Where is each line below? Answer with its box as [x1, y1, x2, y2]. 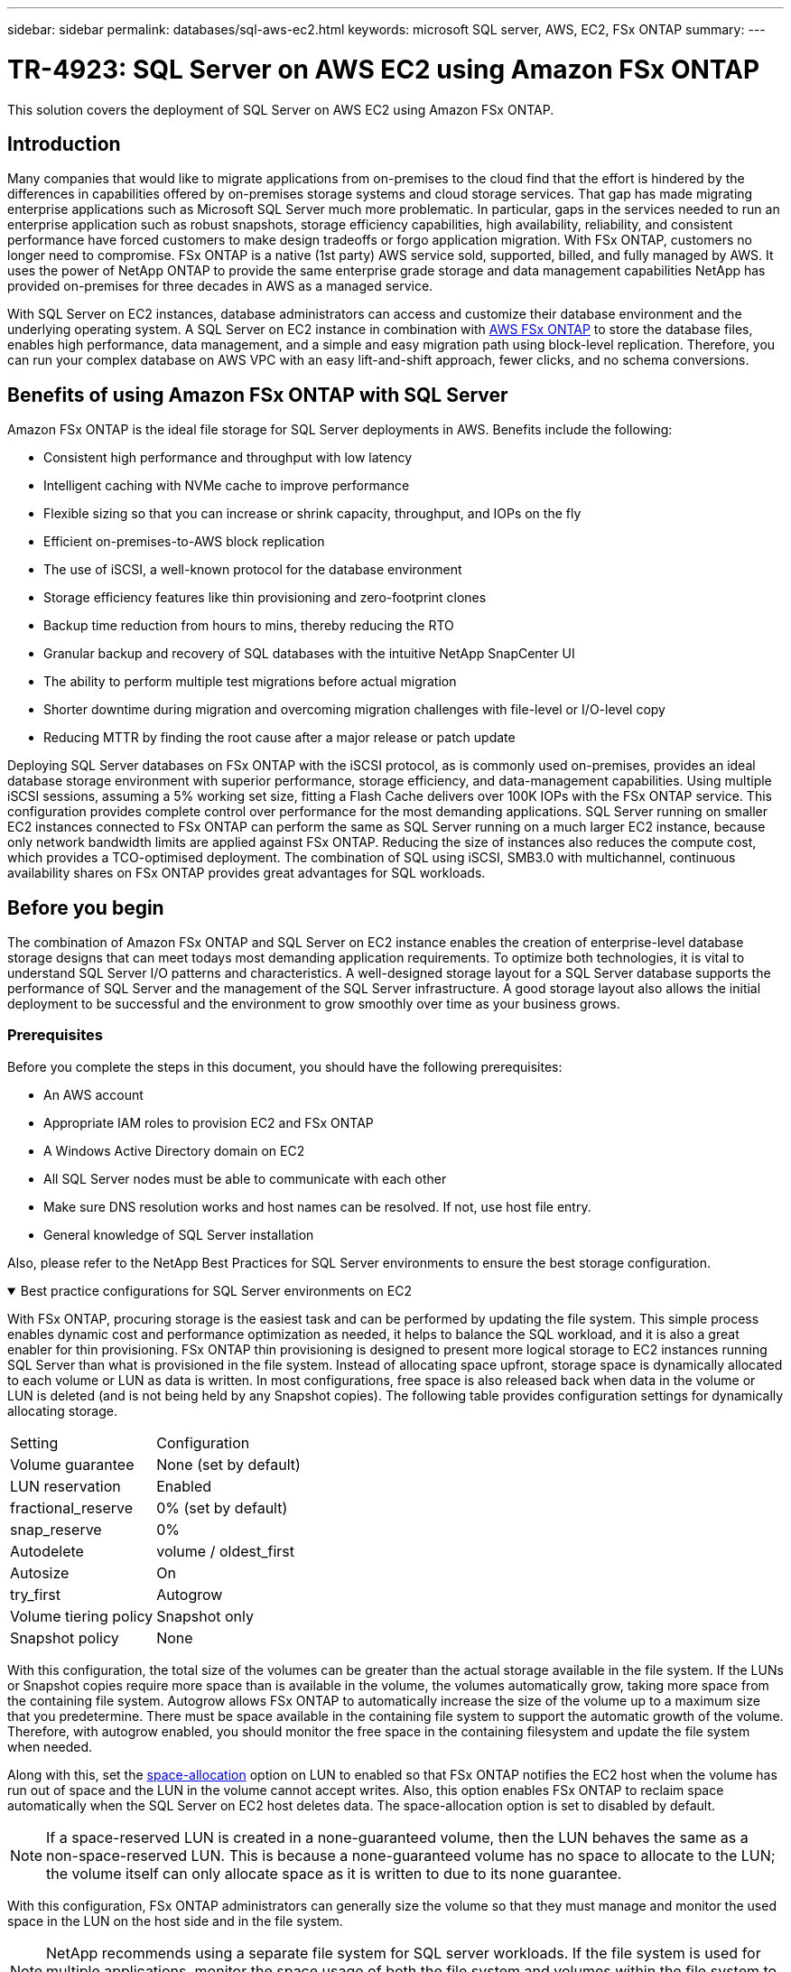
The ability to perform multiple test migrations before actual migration [43, 674, 457, 690]
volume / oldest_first [156, 1541, 295, 1560]
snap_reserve [10, 1520, 102, 1539]
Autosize [10, 1563, 70, 1582]
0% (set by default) [156, 1498, 288, 1517]
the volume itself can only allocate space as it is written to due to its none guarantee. [46, 1864, 622, 1883]
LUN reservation [10, 1476, 121, 1495]
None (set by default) [156, 1455, 301, 1474]
